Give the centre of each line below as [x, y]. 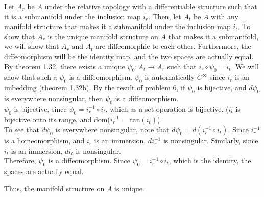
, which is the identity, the [210, 161]
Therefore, [20, 161]
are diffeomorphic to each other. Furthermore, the [173, 46]
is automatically [170, 77]
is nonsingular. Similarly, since [211, 141]
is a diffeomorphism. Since [89, 161]
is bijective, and [222, 88]
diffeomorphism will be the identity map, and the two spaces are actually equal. [129, 56]
